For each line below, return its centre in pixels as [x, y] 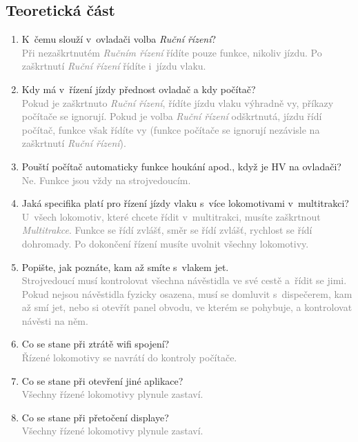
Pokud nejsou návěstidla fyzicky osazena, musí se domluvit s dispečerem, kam [187, 293]
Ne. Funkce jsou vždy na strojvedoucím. [106, 180]
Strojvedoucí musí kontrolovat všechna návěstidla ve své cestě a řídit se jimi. [184, 280]
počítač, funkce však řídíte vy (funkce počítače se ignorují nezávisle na [171, 129]
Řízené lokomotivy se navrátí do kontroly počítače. [129, 358]
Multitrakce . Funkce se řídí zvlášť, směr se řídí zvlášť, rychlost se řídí [167, 230]
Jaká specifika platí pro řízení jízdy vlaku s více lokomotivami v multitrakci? [185, 203]
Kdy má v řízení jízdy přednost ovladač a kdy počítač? [139, 89]
